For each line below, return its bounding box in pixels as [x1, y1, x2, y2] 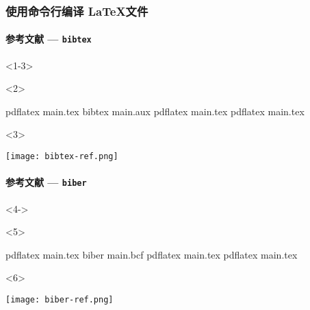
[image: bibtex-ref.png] [5, 152, 118, 162]
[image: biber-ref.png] [5, 294, 114, 305]
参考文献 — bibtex [5, 32, 92, 46]
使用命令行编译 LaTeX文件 [5, 2, 148, 19]
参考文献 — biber [5, 175, 87, 189]
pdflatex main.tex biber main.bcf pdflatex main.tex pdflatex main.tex [5, 247, 298, 261]
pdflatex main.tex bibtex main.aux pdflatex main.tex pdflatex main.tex [5, 104, 305, 118]
